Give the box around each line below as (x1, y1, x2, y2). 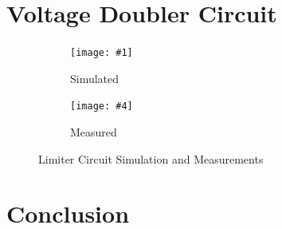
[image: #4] (70, 101, 133, 113)
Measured (70, 124, 117, 140)
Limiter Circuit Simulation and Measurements (38, 150, 264, 167)
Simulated (70, 69, 119, 86)
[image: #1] (70, 47, 133, 59)
